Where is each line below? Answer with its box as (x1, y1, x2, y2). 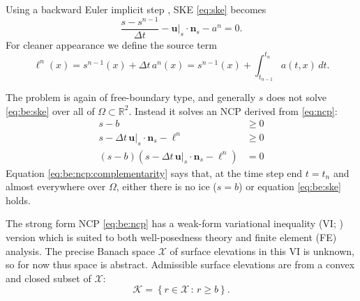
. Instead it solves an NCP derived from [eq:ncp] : (128, 103, 338, 118)
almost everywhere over (6, 179, 106, 194)
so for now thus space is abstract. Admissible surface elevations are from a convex (6, 257, 355, 272)
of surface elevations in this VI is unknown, (170, 243, 354, 258)
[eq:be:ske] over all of (6, 103, 95, 118)
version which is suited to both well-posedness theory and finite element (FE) (6, 229, 337, 244)
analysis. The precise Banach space (6, 243, 156, 258)
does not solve (266, 90, 327, 105)
